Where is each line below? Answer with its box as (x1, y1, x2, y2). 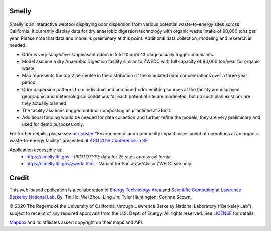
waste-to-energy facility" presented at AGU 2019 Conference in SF (9, 138, 148, 144)
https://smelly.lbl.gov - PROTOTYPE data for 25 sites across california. (26, 154, 172, 160)
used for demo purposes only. (22, 121, 84, 127)
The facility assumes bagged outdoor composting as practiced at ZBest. (22, 107, 172, 113)
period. (22, 79, 37, 85)
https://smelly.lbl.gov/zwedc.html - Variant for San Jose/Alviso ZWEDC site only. (26, 161, 193, 167)
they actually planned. (22, 100, 68, 106)
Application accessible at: (9, 147, 63, 153)
